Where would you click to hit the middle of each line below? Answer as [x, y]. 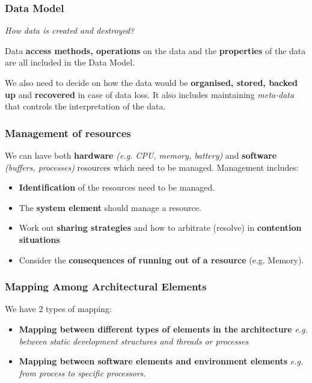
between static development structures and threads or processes [134, 341]
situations [39, 239]
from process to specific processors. [82, 372]
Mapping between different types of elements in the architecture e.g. [163, 329]
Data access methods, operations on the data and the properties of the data [155, 50]
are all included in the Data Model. [70, 62]
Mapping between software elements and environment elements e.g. [161, 361]
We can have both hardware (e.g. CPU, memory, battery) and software [141, 155]
